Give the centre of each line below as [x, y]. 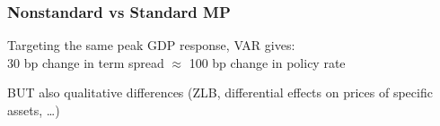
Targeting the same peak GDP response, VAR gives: [151, 45]
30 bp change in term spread [86, 62]
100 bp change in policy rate [267, 62]
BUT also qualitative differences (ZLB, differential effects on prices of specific [220, 92]
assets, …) [34, 110]
